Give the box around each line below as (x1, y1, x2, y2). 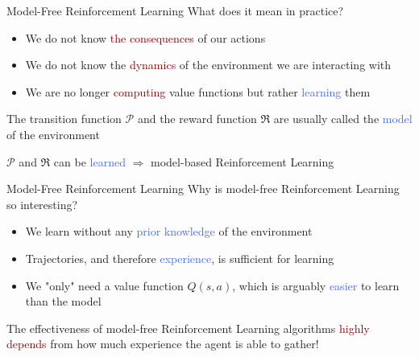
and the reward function (137, 110, 257, 127)
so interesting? (6, 195, 78, 212)
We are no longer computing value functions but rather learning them (25, 83, 371, 100)
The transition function (6, 110, 122, 127)
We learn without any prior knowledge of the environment (25, 223, 313, 240)
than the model (25, 293, 102, 310)
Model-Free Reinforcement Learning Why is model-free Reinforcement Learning (6, 180, 400, 197)
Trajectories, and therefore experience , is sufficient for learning (25, 249, 334, 266)
